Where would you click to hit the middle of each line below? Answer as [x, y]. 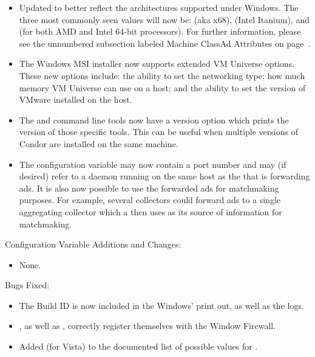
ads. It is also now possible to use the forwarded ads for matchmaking [149, 188]
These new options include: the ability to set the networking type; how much [162, 75]
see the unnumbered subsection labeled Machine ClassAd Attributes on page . [165, 43]
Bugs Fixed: [27, 285]
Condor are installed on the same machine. [99, 143]
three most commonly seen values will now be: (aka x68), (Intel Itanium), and [164, 19]
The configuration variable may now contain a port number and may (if [153, 164]
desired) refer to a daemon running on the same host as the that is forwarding [164, 176]
